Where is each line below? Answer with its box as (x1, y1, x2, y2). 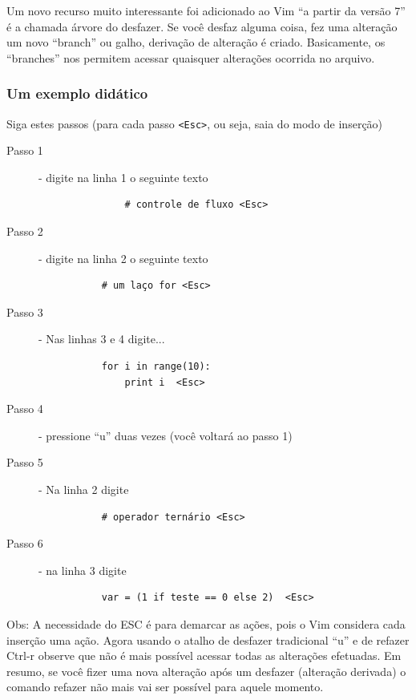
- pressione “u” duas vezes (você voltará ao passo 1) (38, 427, 293, 443)
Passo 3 (6, 303, 43, 320)
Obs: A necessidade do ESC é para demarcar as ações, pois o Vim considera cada (6, 615, 406, 632)
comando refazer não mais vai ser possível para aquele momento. (6, 678, 324, 695)
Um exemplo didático (6, 83, 148, 103)
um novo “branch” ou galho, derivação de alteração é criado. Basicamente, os (6, 34, 386, 51)
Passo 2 (6, 223, 43, 240)
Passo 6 (6, 535, 43, 552)
